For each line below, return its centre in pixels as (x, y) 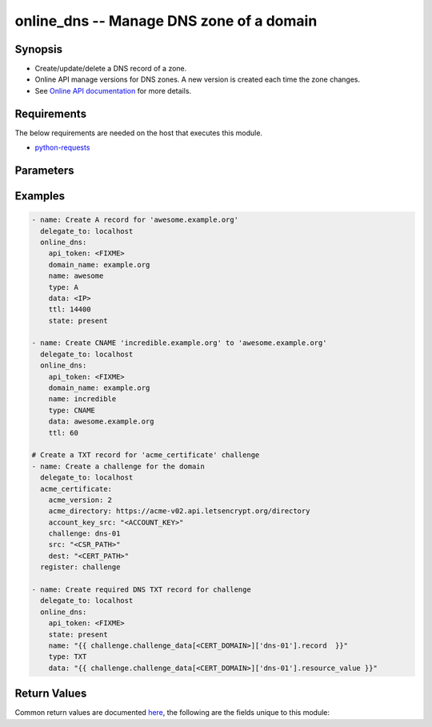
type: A (64, 287)
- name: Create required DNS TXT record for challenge (141, 590)
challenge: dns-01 (84, 534)
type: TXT (68, 657)
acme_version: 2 (80, 500)
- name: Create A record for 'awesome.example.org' (135, 220)
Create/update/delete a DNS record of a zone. (111, 69)
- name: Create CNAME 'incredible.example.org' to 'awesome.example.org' (179, 343)
